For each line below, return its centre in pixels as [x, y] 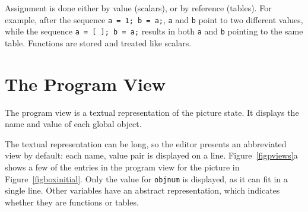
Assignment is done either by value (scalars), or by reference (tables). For [138, 8]
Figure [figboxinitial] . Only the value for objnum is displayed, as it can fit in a [146, 178]
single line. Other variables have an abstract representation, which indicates [142, 190]
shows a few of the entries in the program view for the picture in [122, 167]
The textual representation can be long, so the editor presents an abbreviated [146, 143]
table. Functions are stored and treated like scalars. [98, 42]
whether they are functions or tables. [72, 202]
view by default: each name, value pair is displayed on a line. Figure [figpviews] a [151, 155]
